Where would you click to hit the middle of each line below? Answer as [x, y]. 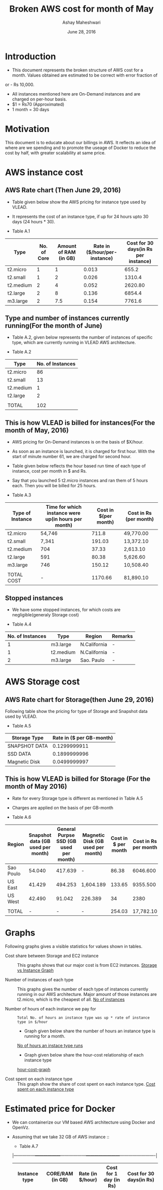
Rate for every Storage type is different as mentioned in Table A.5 [77, 798]
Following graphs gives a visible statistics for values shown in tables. [74, 946]
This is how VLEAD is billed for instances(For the [80, 422]
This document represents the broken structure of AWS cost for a [77, 70]
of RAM [67, 252]
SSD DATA [19, 754]
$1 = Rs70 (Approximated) [38, 104]
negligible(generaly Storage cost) [45, 615]
